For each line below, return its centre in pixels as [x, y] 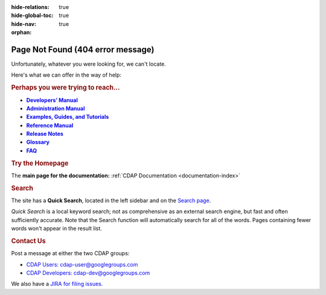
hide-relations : [30, 7]
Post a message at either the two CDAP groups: [70, 253]
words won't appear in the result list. [56, 229]
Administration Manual [56, 108]
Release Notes [45, 134]
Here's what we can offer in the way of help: [66, 75]
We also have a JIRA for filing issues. [57, 284]
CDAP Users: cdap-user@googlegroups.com [82, 264]
